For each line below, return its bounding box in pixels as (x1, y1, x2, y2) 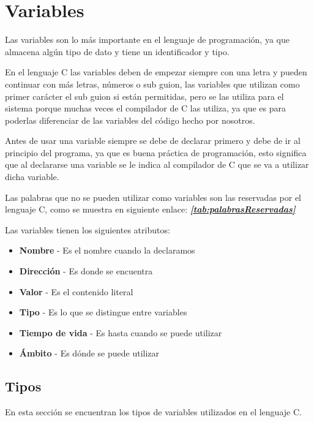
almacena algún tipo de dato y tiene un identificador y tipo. (5, 45, 230, 58)
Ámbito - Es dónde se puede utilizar (19, 347, 160, 360)
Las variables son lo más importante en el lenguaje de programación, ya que (5, 33, 290, 46)
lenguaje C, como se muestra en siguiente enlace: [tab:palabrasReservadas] (5, 203, 296, 216)
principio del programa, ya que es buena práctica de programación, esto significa (5, 146, 307, 159)
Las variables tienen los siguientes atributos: (5, 223, 170, 236)
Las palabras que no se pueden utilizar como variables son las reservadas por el (5, 190, 302, 203)
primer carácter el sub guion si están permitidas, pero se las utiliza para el (5, 89, 284, 102)
